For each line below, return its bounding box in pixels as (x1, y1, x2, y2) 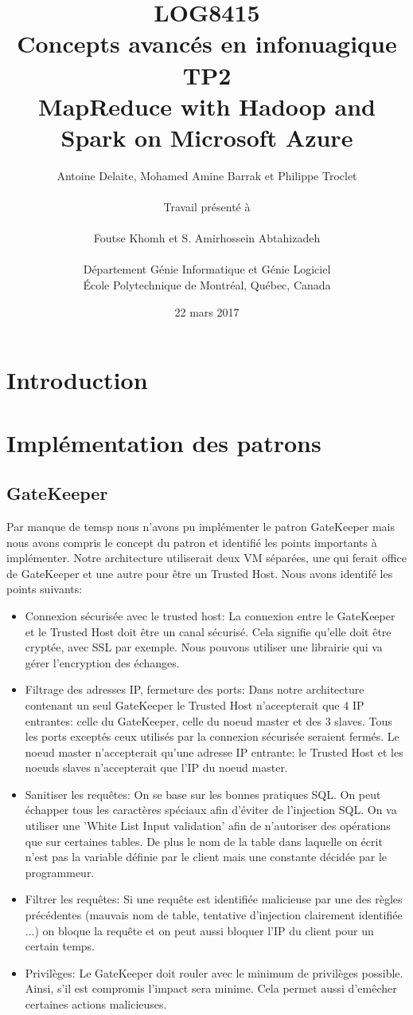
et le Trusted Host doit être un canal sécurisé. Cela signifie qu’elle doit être (25, 623, 392, 639)
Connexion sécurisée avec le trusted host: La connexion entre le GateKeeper (25, 607, 395, 624)
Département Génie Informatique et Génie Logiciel (83, 261, 331, 277)
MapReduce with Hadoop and (38, 89, 376, 122)
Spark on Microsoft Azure (60, 120, 353, 153)
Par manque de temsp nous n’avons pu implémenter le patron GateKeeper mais (6, 517, 395, 534)
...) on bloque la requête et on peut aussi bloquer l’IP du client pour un (25, 922, 374, 938)
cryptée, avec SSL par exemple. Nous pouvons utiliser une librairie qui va (25, 639, 383, 655)
